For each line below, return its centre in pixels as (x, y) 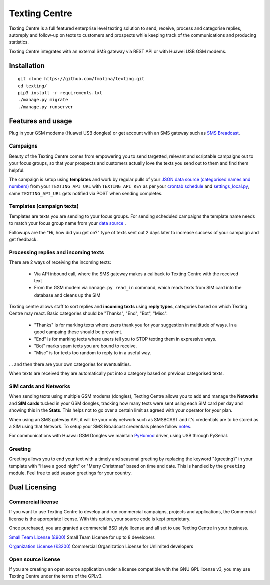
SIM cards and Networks (40, 386)
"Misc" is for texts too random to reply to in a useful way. (93, 353)
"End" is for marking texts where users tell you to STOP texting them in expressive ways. (125, 339)
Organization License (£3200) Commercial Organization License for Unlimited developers (101, 546)
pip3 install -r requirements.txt (60, 93)
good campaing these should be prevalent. (78, 332)
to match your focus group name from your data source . (68, 223)
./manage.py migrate (43, 100)
